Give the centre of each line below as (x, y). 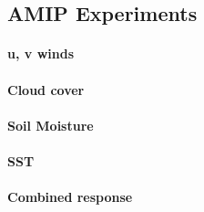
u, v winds (41, 53)
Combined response (70, 197)
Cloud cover (46, 89)
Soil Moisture (51, 125)
